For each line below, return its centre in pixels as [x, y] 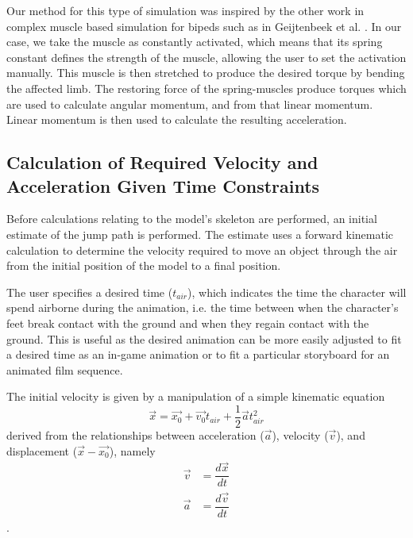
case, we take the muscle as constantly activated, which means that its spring [195, 42]
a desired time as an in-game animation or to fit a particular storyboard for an [198, 354]
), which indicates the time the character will [297, 292]
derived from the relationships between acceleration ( [135, 434]
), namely [132, 450]
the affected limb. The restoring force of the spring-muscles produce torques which [206, 88]
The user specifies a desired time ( [90, 292]
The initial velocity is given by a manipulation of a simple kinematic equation [196, 396]
